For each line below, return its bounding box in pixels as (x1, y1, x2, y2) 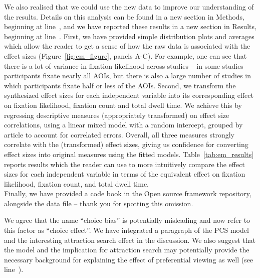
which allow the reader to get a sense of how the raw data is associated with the (4, 41, 250, 51)
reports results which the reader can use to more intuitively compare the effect (4, 159, 245, 169)
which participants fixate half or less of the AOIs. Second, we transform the (4, 80, 236, 90)
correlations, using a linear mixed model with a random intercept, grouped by (4, 119, 243, 130)
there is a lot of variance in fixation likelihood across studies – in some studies (4, 60, 243, 71)
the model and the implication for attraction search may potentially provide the (4, 244, 249, 255)
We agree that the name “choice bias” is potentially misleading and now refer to (4, 215, 250, 225)
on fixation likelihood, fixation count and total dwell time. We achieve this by (4, 99, 242, 110)
